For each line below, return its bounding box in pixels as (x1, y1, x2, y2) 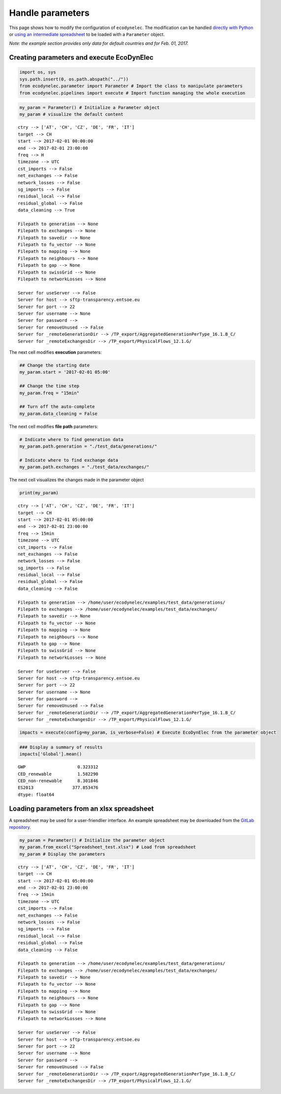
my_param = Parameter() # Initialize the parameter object (19, 838, 165, 843)
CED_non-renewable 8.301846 (18, 778, 98, 784)
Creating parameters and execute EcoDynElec (9, 53, 154, 62)
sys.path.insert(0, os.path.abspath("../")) (19, 76, 129, 82)
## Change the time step (19, 383, 80, 389)
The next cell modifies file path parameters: (9, 423, 98, 429)
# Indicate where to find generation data (19, 437, 124, 442)
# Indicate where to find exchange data (19, 457, 118, 463)
